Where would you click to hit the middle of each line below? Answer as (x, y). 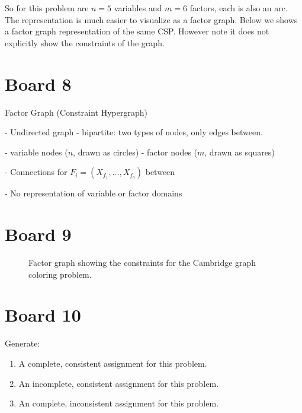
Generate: (23, 343)
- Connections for (36, 172)
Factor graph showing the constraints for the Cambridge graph (142, 262)
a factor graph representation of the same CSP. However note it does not (137, 31)
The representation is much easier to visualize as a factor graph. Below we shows (151, 19)
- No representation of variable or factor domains (94, 193)
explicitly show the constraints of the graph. (85, 42)
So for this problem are (47, 8)
